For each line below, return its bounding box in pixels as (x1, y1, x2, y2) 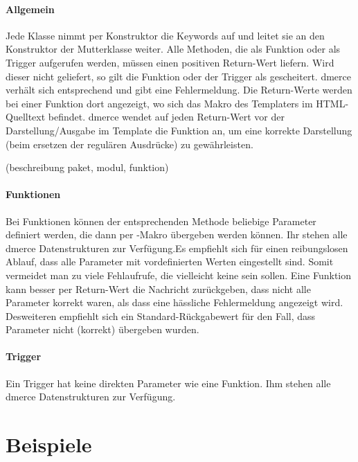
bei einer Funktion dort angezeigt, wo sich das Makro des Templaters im (6, 96, 313, 110)
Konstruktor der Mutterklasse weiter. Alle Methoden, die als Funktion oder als (6, 42, 341, 56)
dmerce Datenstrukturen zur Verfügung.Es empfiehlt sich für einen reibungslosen (6, 240, 348, 255)
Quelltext (6, 109, 46, 124)
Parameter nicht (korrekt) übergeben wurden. (6, 322, 199, 337)
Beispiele (6, 430, 92, 459)
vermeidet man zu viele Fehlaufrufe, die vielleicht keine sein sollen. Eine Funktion (6, 267, 351, 282)
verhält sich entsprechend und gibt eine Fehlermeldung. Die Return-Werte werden (6, 82, 352, 97)
